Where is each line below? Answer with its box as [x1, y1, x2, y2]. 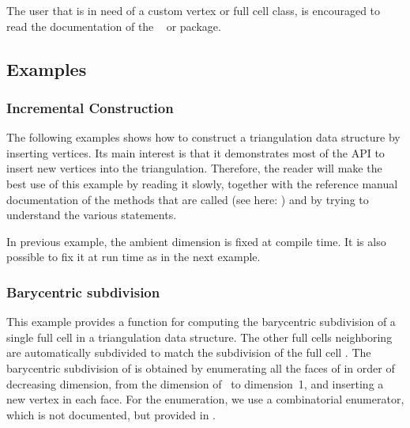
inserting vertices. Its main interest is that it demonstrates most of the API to [6, 144, 385, 161]
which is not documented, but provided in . [6, 406, 216, 422]
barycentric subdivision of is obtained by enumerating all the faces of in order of [6, 359, 395, 376]
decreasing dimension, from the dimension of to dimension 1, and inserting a [6, 375, 384, 392]
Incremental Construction [6, 97, 174, 117]
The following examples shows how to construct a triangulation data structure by [6, 129, 401, 146]
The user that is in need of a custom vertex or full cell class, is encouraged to [6, 2, 381, 18]
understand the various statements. [6, 206, 177, 223]
